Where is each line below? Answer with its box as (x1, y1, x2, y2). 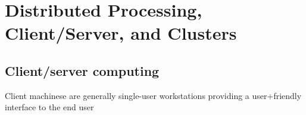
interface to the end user (5, 101, 94, 113)
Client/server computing (5, 61, 160, 79)
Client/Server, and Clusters (5, 21, 237, 45)
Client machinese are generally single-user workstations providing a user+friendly (5, 89, 302, 101)
